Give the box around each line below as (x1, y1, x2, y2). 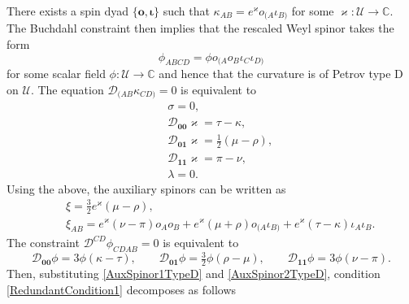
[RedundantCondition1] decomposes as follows (7, 280, 237, 297)
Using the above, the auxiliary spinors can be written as (7, 180, 286, 197)
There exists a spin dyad (7, 2, 128, 19)
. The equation (30, 80, 104, 98)
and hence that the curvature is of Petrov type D (159, 65, 403, 82)
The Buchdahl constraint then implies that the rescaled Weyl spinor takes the (7, 20, 394, 37)
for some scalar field (7, 65, 106, 82)
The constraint (7, 234, 80, 250)
